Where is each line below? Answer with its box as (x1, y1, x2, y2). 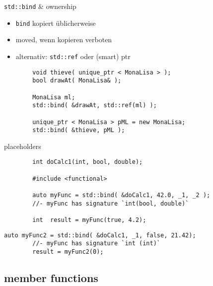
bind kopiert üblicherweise (15, 17, 96, 28)
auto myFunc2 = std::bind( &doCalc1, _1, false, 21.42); (4, 231, 196, 239)
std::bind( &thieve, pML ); (32, 127, 125, 134)
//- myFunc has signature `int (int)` (32, 240, 160, 247)
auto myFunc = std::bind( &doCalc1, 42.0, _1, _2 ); (32, 192, 211, 199)
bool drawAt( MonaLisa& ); (32, 77, 122, 84)
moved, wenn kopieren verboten (15, 34, 112, 45)
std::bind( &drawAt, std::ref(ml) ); (32, 102, 157, 109)
